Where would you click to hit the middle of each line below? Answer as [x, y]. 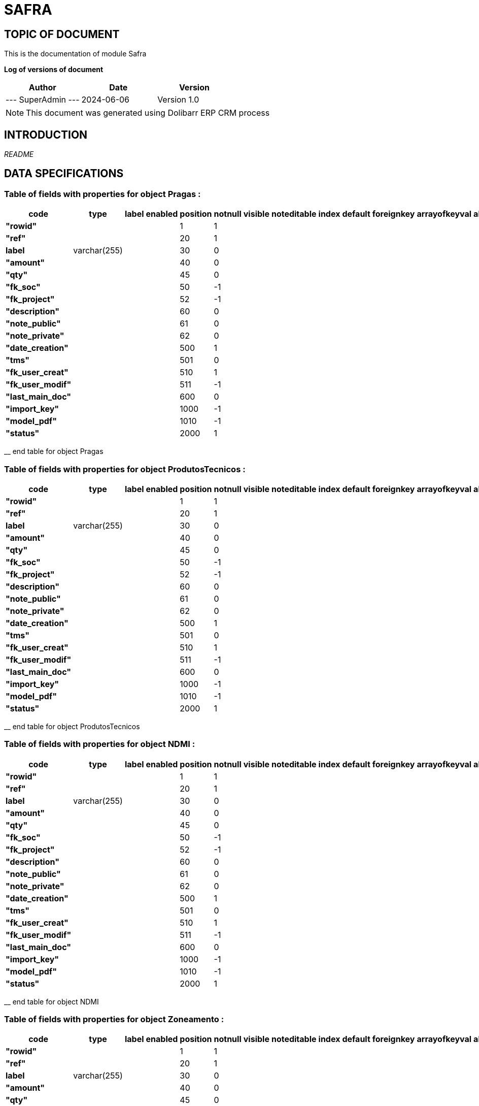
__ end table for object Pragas [54, 451]
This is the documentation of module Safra [75, 54]
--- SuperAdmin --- [43, 100]
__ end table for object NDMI [52, 1001]
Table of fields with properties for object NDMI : [100, 744]
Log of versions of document [54, 70]
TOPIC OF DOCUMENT [62, 34]
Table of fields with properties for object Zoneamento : [114, 1019]
